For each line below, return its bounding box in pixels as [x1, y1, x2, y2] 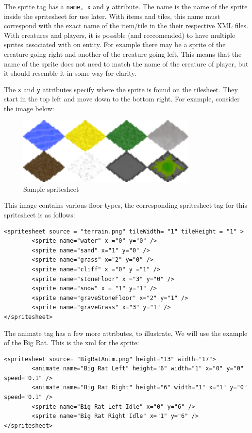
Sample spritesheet [23, 183, 79, 194]
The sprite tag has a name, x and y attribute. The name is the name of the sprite [4, 1, 248, 11]
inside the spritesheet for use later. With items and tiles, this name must [4, 11, 220, 21]
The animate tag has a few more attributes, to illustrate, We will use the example [4, 328, 248, 338]
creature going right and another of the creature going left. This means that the [4, 49, 242, 59]
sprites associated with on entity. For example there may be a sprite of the [4, 39, 226, 50]
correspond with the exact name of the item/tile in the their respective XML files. [4, 20, 248, 31]
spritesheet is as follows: [4, 209, 75, 219]
